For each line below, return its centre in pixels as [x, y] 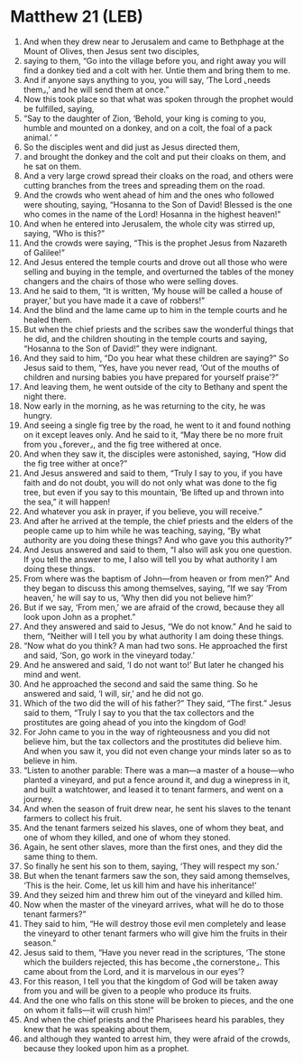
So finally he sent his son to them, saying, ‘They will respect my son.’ [151, 866]
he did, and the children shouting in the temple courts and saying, [145, 338]
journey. [38, 799]
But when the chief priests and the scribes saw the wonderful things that [158, 329]
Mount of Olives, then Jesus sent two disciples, [111, 51]
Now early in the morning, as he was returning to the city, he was [144, 406]
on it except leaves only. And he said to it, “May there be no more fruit [153, 434]
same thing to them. [60, 856]
